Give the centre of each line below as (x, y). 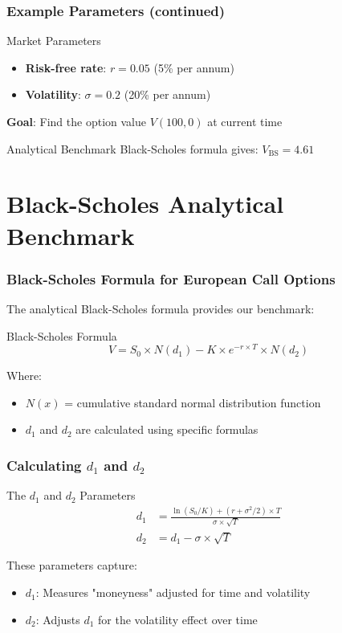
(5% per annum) (194, 67)
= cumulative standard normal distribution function (193, 402)
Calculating (44, 465)
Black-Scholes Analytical (145, 204)
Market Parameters (54, 41)
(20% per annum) (167, 94)
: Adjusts (58, 619)
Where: (24, 376)
